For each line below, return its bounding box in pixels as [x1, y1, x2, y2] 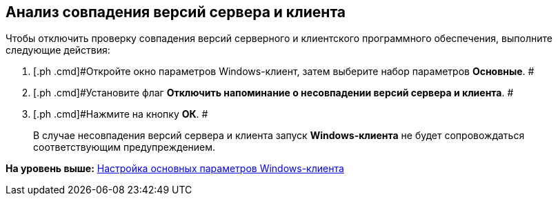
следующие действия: [6, 44, 110, 56]
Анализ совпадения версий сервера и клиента [6, 3, 346, 21]
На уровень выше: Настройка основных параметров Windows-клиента [6, 162, 344, 175]
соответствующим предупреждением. [33, 141, 216, 154]
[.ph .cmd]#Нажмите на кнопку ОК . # [33, 108, 208, 120]
